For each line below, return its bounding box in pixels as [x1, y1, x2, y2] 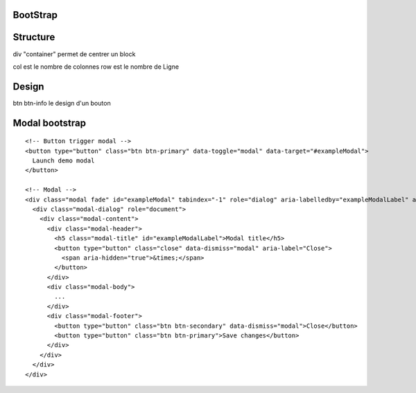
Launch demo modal [32, 157, 95, 165]
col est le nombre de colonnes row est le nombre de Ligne [12, 62, 180, 71]
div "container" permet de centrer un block [12, 49, 136, 58]
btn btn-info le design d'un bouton [12, 99, 111, 107]
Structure [12, 31, 55, 43]
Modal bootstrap [12, 117, 87, 128]
